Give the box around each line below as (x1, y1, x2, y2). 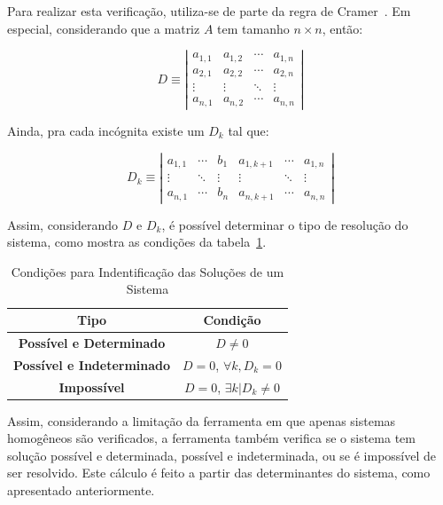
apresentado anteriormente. (7, 481, 155, 499)
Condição (203, 311, 261, 328)
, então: (322, 19, 363, 37)
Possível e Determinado (18, 333, 166, 351)
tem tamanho (217, 19, 290, 37)
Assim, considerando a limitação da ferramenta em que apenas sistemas (7, 411, 396, 430)
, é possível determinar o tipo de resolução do (161, 215, 408, 233)
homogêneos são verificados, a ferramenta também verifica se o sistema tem (7, 429, 416, 447)
